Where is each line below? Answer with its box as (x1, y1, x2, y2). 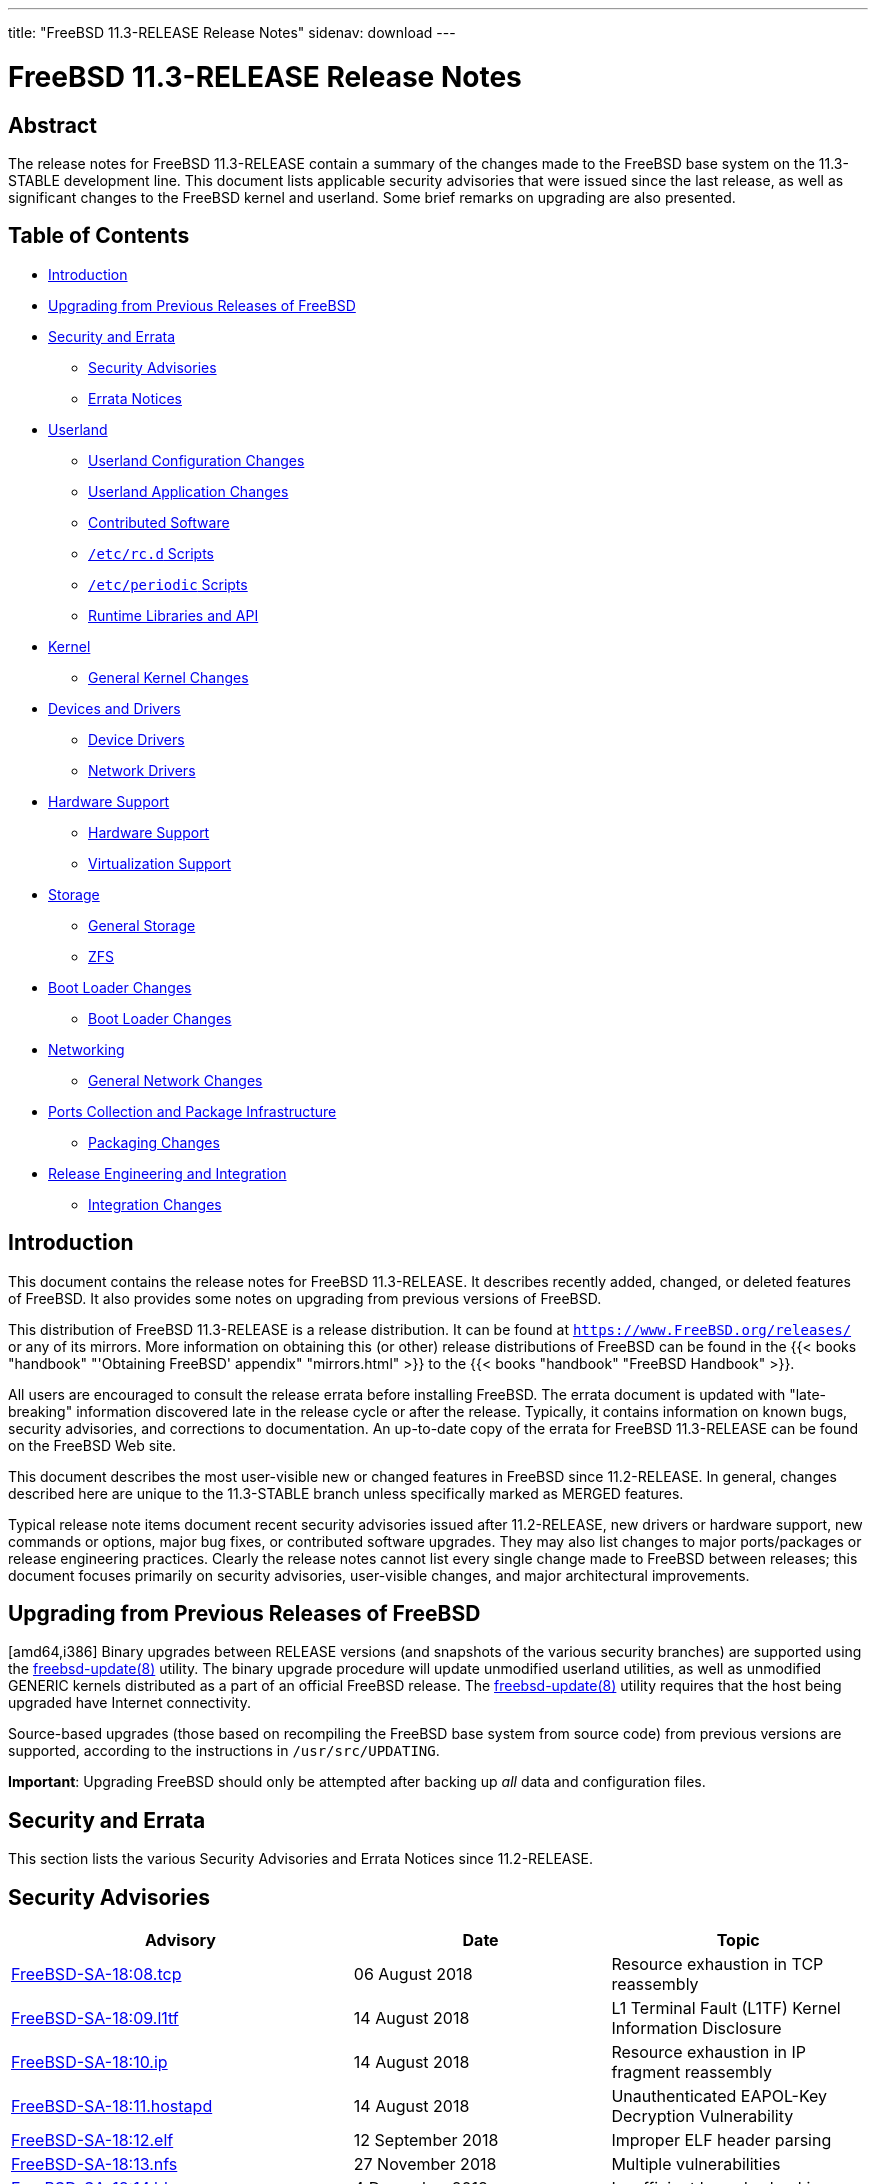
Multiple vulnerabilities (611, 2154, 781, 2175)
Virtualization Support (88, 854, 232, 872)
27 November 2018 (353, 2154, 497, 2175)
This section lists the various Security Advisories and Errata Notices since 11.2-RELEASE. (8, 1850, 593, 1868)
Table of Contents (8, 223, 190, 249)
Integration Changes (88, 1195, 222, 1213)
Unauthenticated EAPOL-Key (611, 2086, 828, 2107)
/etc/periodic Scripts (88, 575, 248, 593)
